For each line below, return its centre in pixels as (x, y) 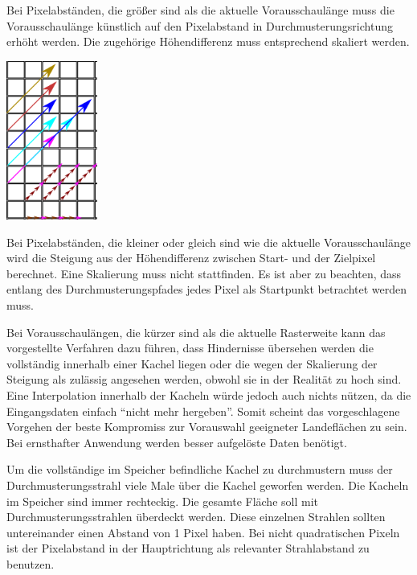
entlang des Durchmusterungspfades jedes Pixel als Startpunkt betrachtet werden (207, 289)
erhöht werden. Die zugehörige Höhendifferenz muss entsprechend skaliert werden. (208, 41)
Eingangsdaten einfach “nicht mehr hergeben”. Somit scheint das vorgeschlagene (203, 411)
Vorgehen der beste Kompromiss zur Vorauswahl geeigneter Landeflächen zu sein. (207, 427)
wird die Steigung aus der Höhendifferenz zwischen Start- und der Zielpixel (191, 258)
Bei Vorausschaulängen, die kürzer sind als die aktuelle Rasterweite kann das (196, 332)
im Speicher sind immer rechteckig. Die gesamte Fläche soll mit (162, 501)
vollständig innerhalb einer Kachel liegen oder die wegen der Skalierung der (192, 363)
